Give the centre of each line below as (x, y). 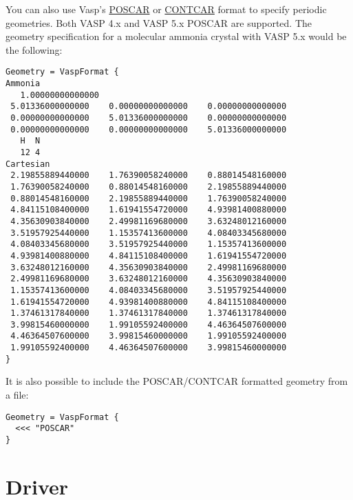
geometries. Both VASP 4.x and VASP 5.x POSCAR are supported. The (159, 22)
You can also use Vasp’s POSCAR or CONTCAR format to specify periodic (166, 9)
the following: (34, 49)
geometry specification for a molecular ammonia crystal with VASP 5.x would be (176, 36)
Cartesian (28, 164)
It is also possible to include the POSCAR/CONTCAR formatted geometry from (177, 381)
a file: (17, 395)
